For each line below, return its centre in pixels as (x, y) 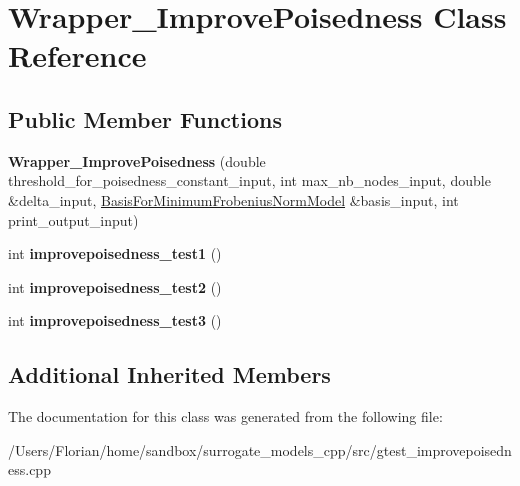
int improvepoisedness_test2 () (115, 286)
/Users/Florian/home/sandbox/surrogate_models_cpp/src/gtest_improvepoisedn (260, 449)
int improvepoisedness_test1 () (115, 253)
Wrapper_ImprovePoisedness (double (137, 160)
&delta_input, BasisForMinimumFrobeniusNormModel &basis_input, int (233, 199)
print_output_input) (73, 219)
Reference (77, 55)
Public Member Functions (145, 118)
